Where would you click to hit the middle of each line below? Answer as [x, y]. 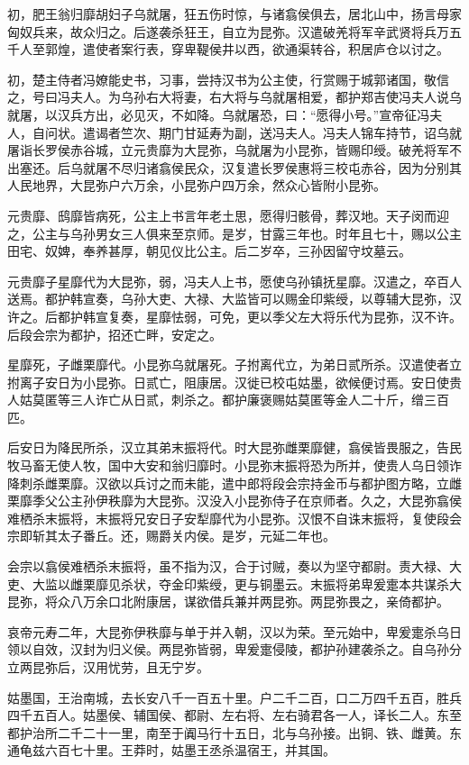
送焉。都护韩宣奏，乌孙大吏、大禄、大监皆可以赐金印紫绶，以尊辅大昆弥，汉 [234, 299]
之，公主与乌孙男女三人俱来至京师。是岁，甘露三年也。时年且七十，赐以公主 [234, 233]
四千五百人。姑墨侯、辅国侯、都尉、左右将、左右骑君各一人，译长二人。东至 [234, 715]
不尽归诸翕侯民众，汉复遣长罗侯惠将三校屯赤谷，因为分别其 [285, 167]
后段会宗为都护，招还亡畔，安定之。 [115, 334]
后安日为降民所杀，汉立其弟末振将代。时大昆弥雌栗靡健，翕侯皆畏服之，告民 [234, 447]
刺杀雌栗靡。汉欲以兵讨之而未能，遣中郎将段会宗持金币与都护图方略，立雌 [240, 483]
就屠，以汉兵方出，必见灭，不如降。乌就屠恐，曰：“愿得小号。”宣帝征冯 [219, 114]
